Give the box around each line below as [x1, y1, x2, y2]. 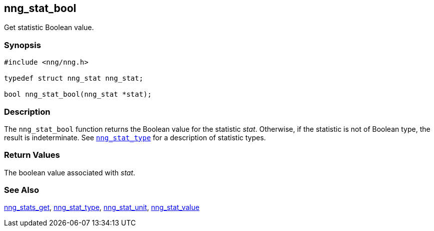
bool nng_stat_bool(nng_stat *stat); [4, 90, 152, 99]
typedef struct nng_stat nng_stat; [4, 74, 144, 83]
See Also [4, 185, 39, 195]
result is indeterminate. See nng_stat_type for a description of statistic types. [4, 133, 266, 142]
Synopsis [4, 40, 41, 50]
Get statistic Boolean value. [4, 23, 94, 32]
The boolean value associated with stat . [4, 168, 136, 177]
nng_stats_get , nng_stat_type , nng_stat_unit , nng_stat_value [4, 203, 200, 212]
